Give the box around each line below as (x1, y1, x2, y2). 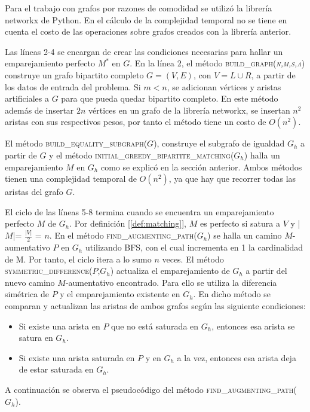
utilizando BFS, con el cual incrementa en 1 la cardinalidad (85, 241, 303, 254)
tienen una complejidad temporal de (5, 172, 137, 185)
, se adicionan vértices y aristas (167, 80, 281, 93)
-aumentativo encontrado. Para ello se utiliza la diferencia (65, 276, 277, 288)
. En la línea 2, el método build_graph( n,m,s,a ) (130, 57, 305, 69)
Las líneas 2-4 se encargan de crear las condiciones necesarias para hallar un (5, 45, 283, 57)
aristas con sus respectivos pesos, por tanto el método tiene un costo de (5, 115, 266, 128)
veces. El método (162, 252, 224, 265)
